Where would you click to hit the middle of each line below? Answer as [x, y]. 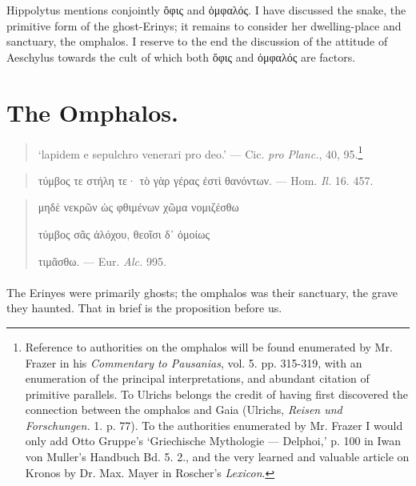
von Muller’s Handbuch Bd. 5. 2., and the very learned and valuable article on [217, 457]
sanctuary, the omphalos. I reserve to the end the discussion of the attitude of [197, 41]
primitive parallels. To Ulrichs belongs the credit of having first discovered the [216, 394]
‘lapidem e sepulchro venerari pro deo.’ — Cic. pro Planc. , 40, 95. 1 [200, 152]
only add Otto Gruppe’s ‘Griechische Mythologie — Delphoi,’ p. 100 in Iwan [213, 441]
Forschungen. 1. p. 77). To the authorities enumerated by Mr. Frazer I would [214, 425]
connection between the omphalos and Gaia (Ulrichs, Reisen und [184, 410]
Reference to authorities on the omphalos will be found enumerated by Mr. [209, 346]
